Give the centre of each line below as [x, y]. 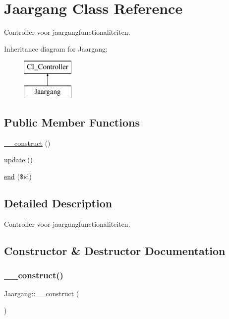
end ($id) [18, 176]
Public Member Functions [72, 122]
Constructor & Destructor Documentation [115, 250]
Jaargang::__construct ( [42, 293]
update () [18, 159]
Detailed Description [58, 203]
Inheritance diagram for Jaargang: [56, 48]
